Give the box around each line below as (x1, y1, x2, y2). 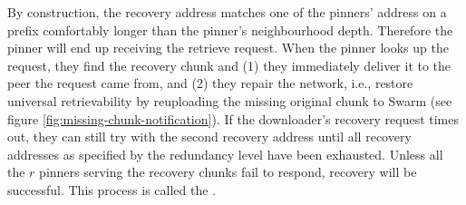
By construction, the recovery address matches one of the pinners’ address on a (7, 3, 447, 21)
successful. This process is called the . (7, 180, 216, 199)
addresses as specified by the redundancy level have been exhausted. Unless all (7, 144, 443, 163)
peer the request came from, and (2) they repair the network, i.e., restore (7, 73, 413, 93)
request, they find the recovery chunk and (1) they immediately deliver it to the (7, 55, 451, 74)
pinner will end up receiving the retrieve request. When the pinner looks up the (7, 38, 449, 57)
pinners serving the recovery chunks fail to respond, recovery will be (39, 162, 417, 181)
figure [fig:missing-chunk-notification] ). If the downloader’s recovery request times (7, 109, 459, 128)
